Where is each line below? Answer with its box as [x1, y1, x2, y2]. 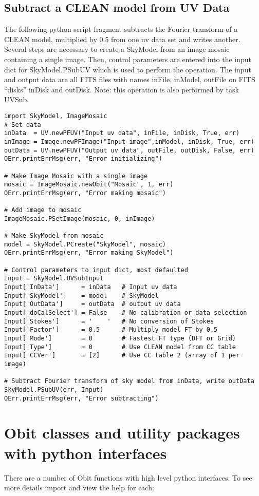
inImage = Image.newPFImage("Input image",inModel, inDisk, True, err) [4, 138, 254, 145]
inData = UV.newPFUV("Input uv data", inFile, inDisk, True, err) [4, 129, 240, 137]
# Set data [4, 121, 41, 128]
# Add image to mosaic [4, 206, 82, 214]
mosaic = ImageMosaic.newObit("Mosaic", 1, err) [4, 181, 174, 188]
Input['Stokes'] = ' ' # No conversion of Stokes [4, 317, 214, 325]
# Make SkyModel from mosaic [4, 232, 104, 240]
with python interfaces [4, 442, 167, 463]
